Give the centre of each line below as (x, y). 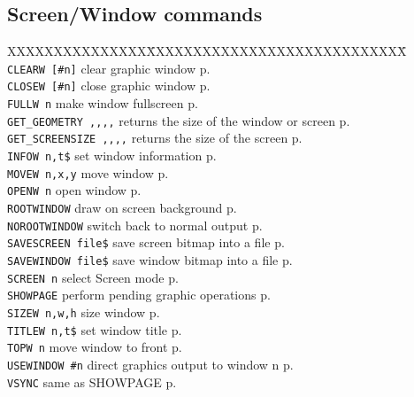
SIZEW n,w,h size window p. (84, 311)
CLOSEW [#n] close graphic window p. (109, 86)
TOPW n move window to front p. (95, 347)
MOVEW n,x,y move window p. (88, 172)
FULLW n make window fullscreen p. (103, 103)
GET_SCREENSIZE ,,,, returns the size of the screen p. (155, 138)
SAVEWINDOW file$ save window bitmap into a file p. (150, 260)
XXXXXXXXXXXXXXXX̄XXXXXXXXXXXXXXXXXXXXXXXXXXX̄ (207, 51)
